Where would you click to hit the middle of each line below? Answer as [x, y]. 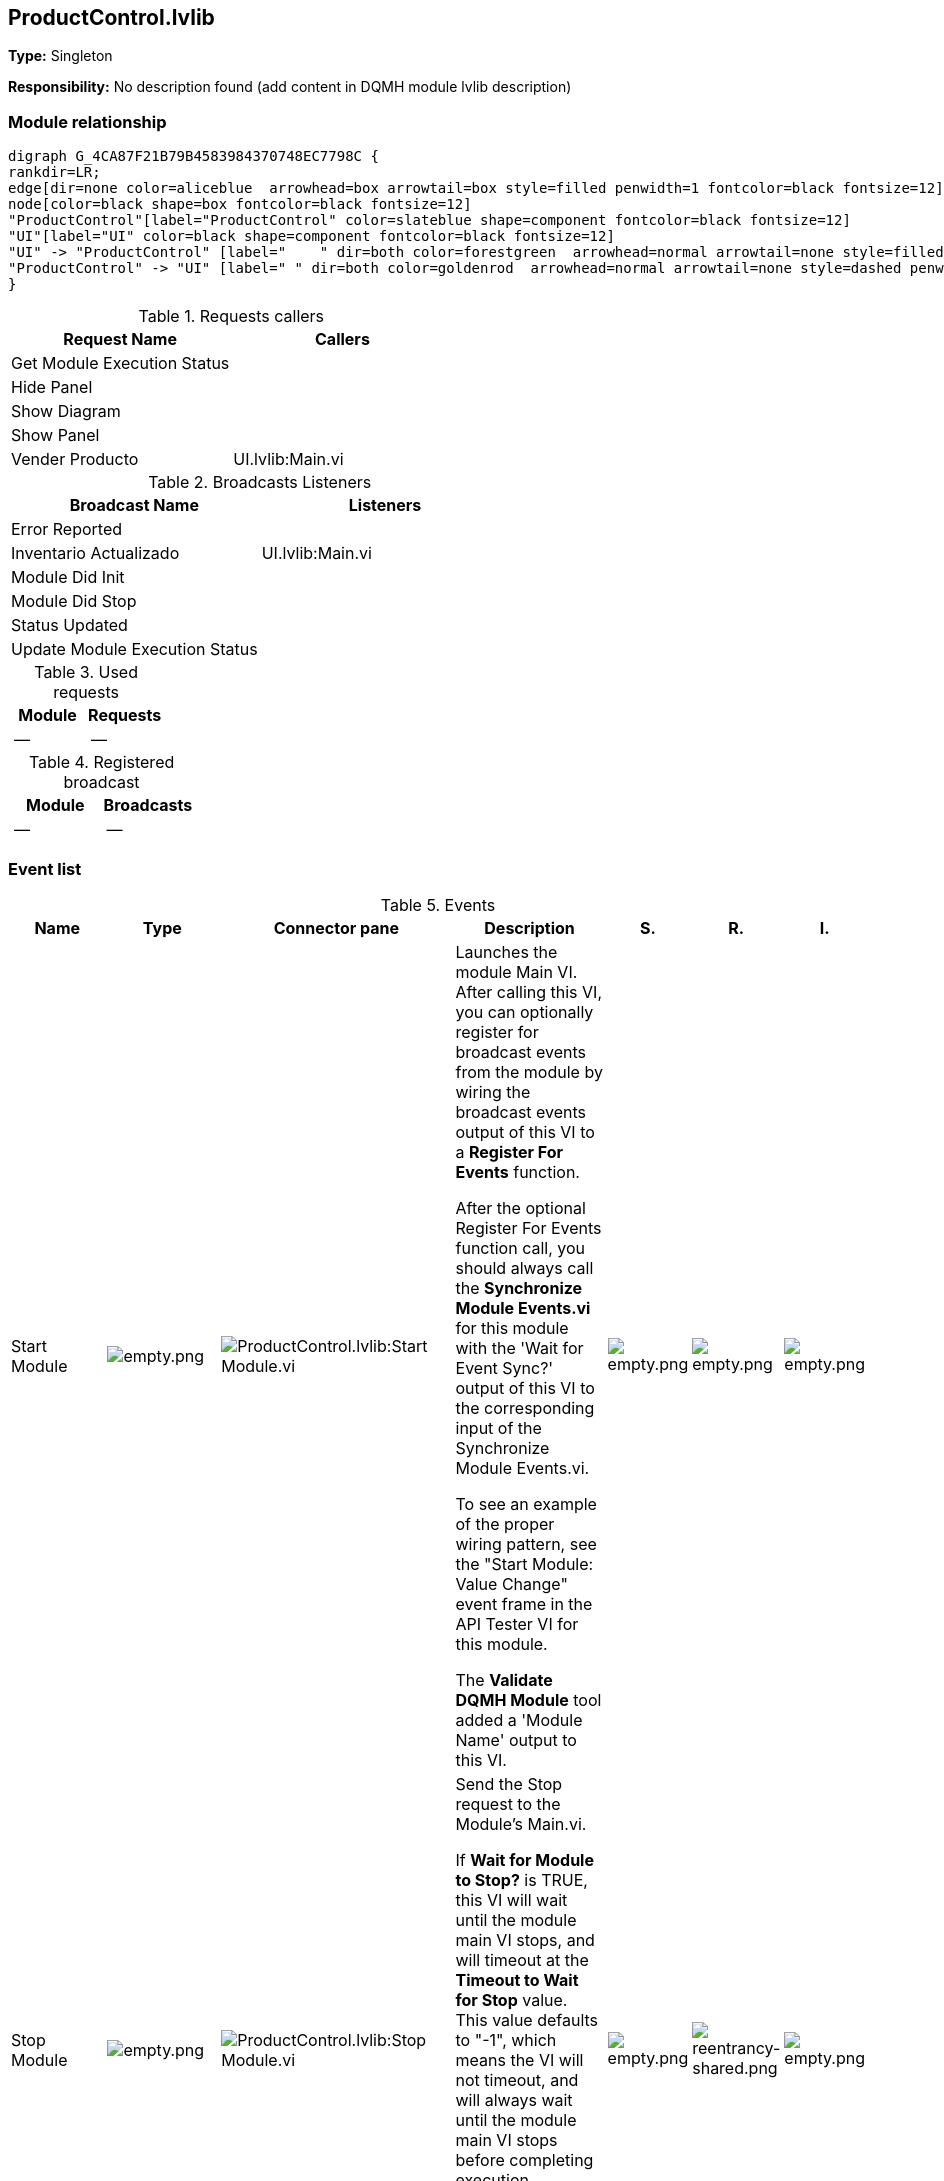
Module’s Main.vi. [521, 1823]
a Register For [509, 1151]
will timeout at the [522, 1959]
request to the [508, 1803]
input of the [498, 1427]
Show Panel [55, 435]
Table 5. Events [438, 904]
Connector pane [336, 927]
